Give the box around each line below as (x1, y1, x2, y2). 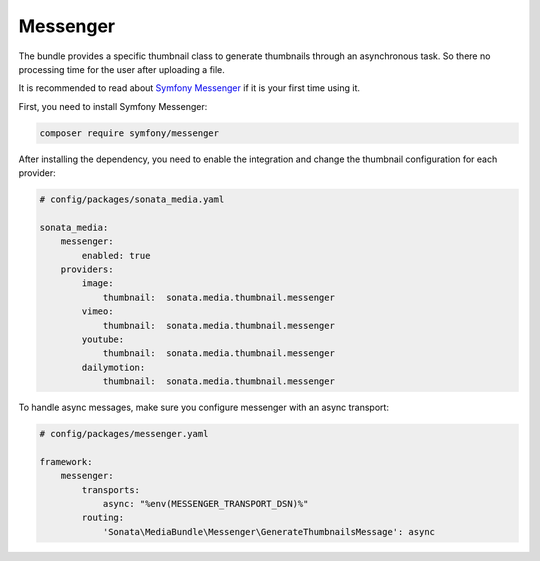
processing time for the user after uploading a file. (18, 63, 225, 75)
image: (81, 278, 114, 289)
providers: (60, 264, 114, 275)
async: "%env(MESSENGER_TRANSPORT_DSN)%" (102, 498, 309, 510)
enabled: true (81, 250, 151, 261)
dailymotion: (81, 361, 146, 373)
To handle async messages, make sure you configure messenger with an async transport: (18, 401, 390, 414)
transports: (81, 484, 140, 495)
